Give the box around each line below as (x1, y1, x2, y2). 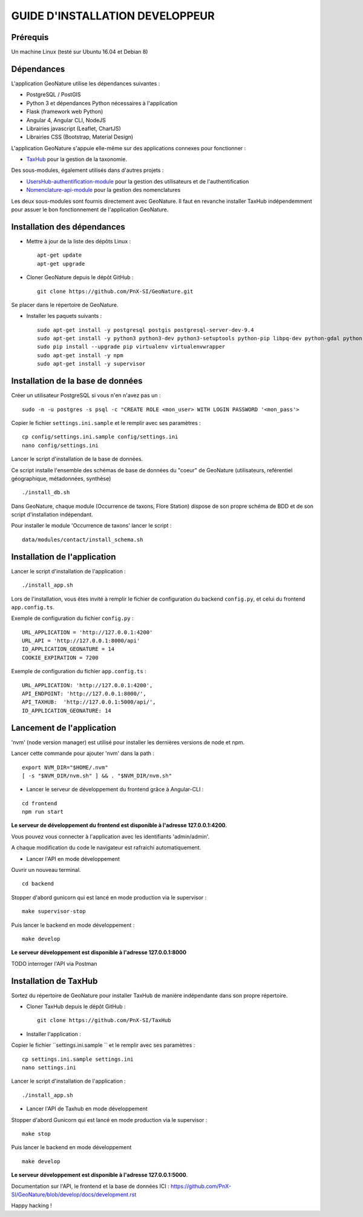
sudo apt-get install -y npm (37, 352, 123, 358)
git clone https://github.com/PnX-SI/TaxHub (37, 1017, 172, 1024)
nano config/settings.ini (22, 442, 99, 449)
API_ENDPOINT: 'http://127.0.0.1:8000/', (22, 690, 146, 698)
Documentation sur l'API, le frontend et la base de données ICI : (11, 1182, 169, 1190)
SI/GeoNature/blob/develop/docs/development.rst (11, 1190, 137, 1198)
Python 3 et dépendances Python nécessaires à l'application (26, 99, 178, 107)
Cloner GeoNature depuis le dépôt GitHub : (26, 274, 134, 281)
